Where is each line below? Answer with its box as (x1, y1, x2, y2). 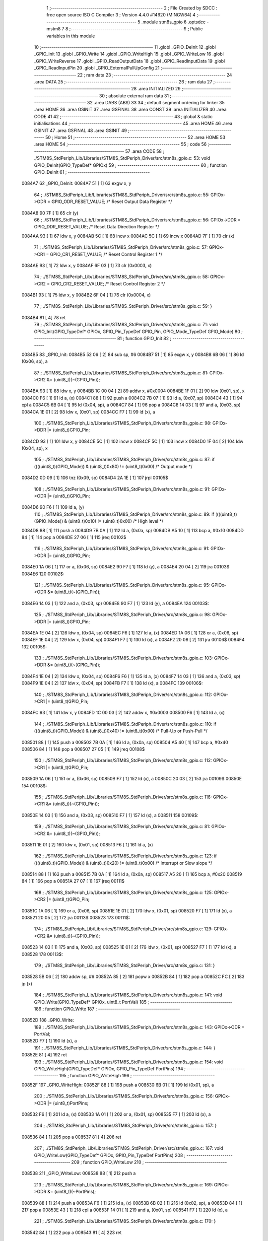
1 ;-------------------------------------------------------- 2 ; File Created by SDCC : (46, 5, 218, 11)
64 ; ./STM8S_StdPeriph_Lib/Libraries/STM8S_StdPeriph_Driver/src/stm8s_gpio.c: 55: (34, 192, 209, 198)
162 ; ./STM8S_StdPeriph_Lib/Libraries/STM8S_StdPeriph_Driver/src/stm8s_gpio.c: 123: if (34, 853, 217, 859)
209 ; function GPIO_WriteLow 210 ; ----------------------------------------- (71, 1159, 227, 1165)
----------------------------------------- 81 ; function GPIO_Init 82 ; (34, 336, 172, 342)
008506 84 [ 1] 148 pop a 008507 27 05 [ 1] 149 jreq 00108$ (21, 746, 145, 752)
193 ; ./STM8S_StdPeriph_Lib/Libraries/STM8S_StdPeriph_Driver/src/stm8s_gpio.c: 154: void (34, 1059, 223, 1065)
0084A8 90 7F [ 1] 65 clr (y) (21, 210, 79, 216)
